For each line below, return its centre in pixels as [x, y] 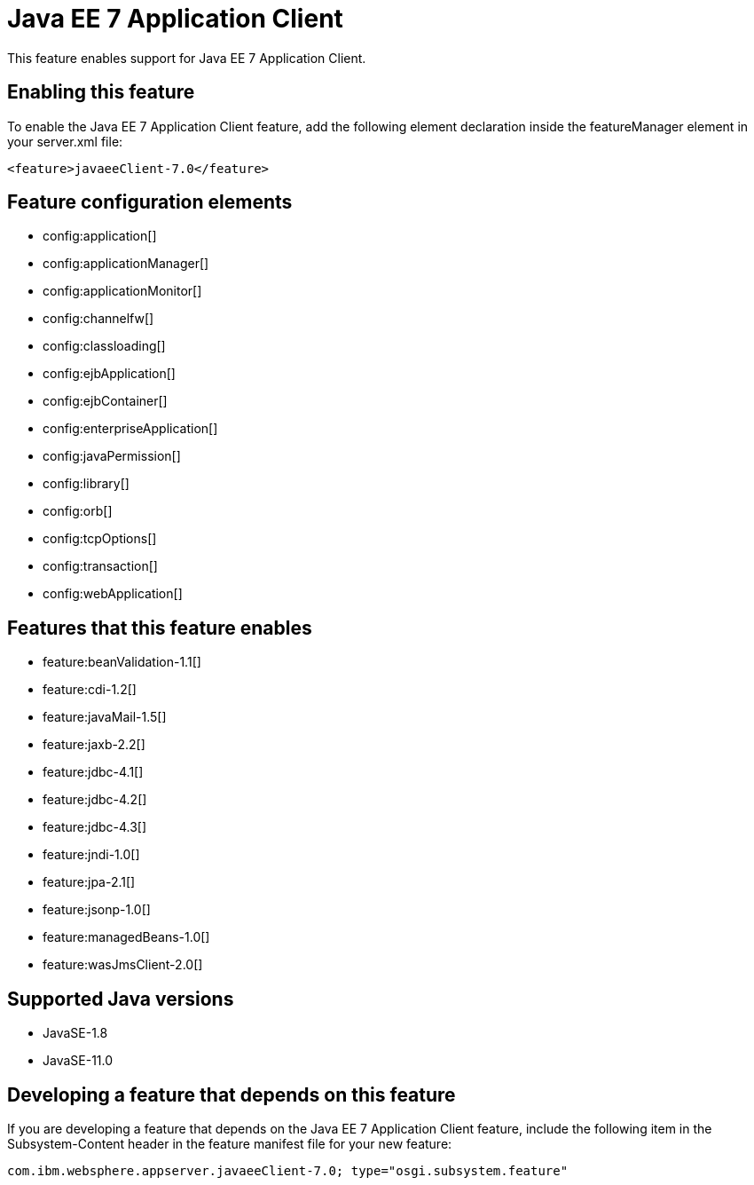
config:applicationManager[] [126, 264]
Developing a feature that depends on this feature [232, 1094]
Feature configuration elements [150, 202]
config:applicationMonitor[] [122, 291]
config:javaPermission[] [112, 456]
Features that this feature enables [160, 628]
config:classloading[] [104, 346]
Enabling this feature [101, 92]
